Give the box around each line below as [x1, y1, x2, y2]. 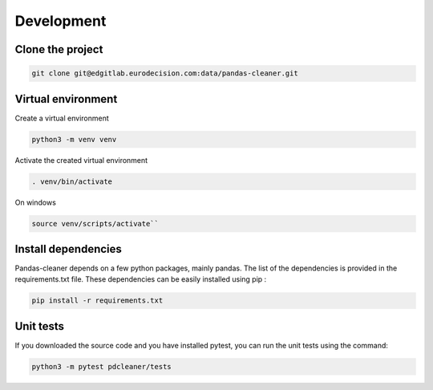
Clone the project [14, 43, 103, 56]
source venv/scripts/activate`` [31, 219, 160, 228]
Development [14, 12, 107, 30]
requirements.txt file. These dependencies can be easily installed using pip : [14, 274, 267, 284]
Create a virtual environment [14, 113, 110, 123]
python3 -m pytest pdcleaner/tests [31, 362, 172, 371]
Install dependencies [14, 242, 122, 256]
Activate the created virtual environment [14, 155, 148, 165]
